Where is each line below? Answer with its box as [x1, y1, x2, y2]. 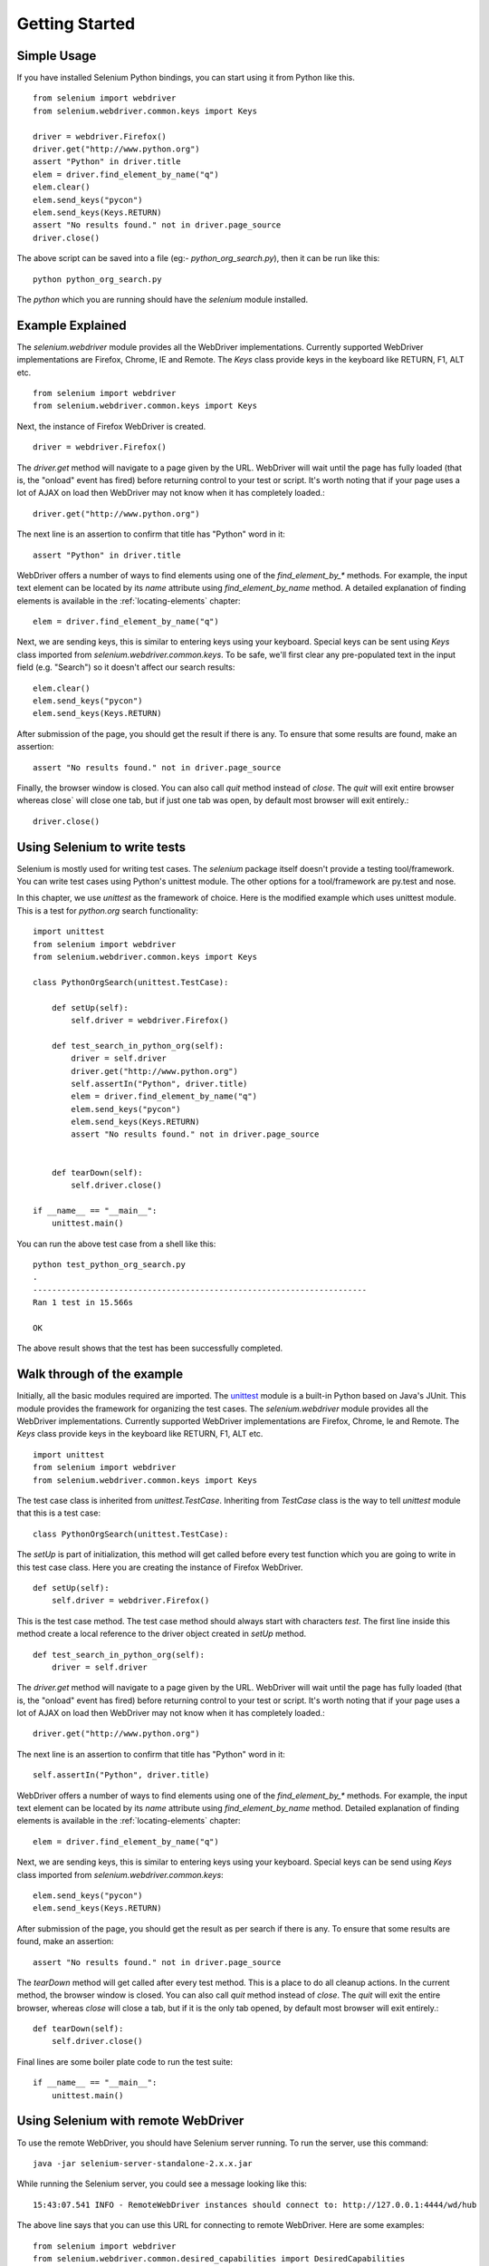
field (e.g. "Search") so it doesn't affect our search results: [16, 662, 235, 673]
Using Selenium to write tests [16, 839, 187, 855]
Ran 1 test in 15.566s [33, 1297, 134, 1308]
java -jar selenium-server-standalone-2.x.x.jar [33, 2158, 253, 2168]
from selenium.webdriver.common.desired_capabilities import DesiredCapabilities [33, 2253, 406, 2263]
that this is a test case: [16, 1507, 101, 1518]
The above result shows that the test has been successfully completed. [16, 1342, 283, 1354]
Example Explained [16, 317, 127, 333]
